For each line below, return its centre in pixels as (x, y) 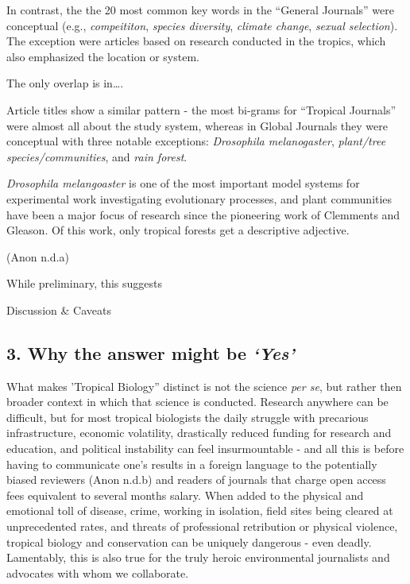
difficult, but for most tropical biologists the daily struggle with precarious (188, 417)
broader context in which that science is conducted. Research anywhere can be (197, 402)
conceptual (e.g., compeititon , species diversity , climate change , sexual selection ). (202, 25)
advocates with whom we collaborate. (98, 572)
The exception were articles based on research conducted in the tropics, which (196, 41)
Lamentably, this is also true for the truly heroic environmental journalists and (198, 557)
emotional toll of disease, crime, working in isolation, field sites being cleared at (200, 511)
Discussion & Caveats (59, 309)
